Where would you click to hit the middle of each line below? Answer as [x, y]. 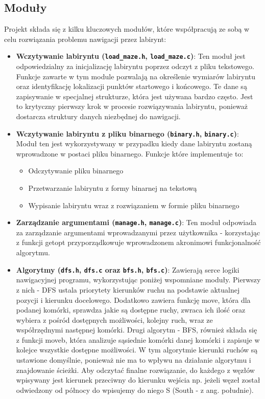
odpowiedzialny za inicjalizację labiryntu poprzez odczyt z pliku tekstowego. [135, 66]
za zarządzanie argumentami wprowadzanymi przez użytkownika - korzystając [138, 232]
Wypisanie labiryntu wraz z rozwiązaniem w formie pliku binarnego [134, 205]
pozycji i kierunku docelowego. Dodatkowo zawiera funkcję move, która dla [133, 300]
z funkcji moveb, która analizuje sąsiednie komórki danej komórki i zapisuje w [138, 339]
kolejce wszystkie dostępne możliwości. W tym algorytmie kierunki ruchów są [137, 350]
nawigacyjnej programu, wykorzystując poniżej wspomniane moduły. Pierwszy [138, 280]
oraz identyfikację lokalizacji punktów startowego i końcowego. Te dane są [131, 86]
